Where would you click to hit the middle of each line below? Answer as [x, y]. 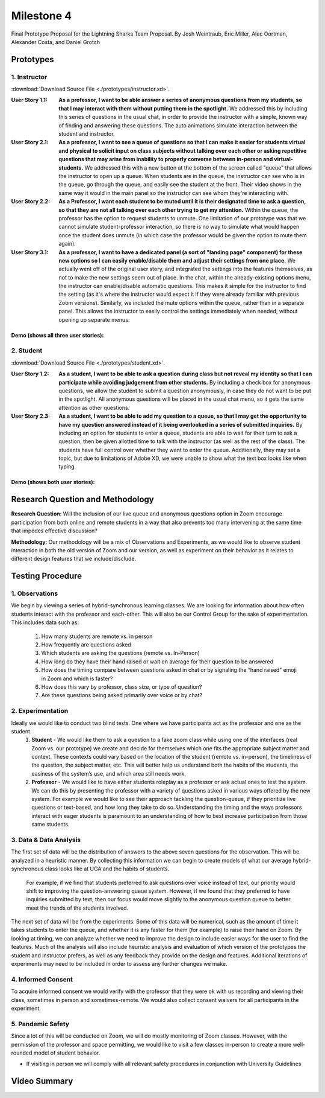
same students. [51, 825]
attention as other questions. [94, 407]
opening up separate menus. [94, 319]
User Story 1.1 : [29, 100]
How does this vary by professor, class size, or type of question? [122, 687]
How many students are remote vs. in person [97, 636]
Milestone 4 [42, 16]
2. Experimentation [40, 711]
